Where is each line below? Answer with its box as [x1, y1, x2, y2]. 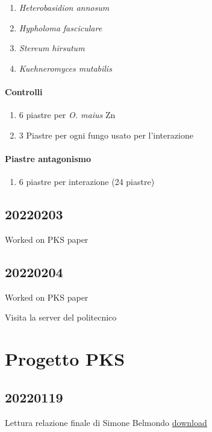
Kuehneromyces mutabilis [19, 61, 112, 74]
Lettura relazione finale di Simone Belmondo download [5, 416, 207, 428]
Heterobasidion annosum [19, 1, 110, 13]
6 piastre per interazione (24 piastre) [19, 175, 155, 188]
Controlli [5, 85, 43, 98]
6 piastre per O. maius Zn [19, 108, 116, 121]
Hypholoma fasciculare [19, 21, 102, 34]
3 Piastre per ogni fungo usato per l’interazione [19, 128, 193, 141]
